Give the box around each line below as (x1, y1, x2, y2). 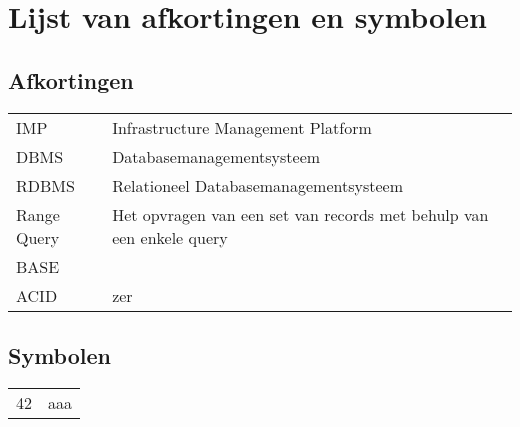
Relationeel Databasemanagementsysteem (112, 173, 404, 197)
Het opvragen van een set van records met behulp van (112, 202, 489, 226)
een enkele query (112, 225, 228, 249)
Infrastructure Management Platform (112, 115, 372, 139)
